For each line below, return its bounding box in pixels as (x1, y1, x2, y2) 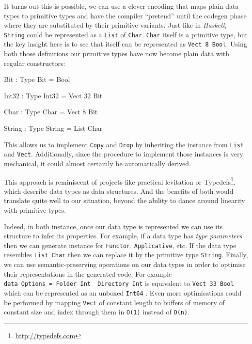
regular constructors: (4, 58, 65, 68)
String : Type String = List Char (4, 123, 103, 133)
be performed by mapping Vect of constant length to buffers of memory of (4, 297, 225, 307)
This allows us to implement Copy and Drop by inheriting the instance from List (4, 139, 244, 149)
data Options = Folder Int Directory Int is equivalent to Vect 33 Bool (4, 278, 234, 288)
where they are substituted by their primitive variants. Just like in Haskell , (4, 20, 227, 30)
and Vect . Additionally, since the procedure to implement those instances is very (4, 149, 243, 159)
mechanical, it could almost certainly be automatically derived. (4, 158, 191, 168)
